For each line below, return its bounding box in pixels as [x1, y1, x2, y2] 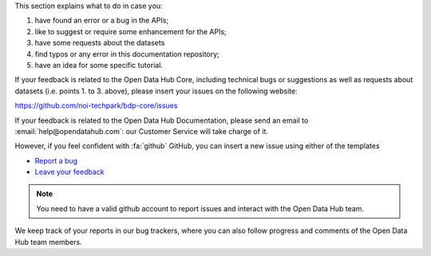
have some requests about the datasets [34, 38, 165, 48]
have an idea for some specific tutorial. [34, 60, 164, 69]
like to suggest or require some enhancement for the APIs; [34, 26, 227, 36]
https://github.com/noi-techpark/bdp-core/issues [14, 100, 178, 111]
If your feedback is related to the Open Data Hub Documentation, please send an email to [14, 116, 309, 125]
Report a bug [34, 156, 78, 165]
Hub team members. [14, 237, 83, 246]
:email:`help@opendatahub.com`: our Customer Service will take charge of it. [14, 126, 269, 136]
